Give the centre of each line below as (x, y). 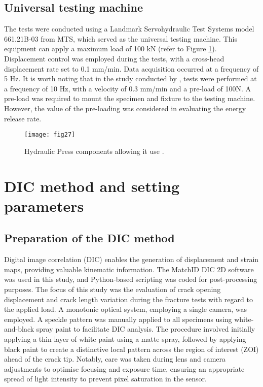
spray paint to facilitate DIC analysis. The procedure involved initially (146, 329)
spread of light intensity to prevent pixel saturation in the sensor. (105, 379)
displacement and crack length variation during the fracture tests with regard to (128, 299)
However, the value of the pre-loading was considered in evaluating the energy (125, 108)
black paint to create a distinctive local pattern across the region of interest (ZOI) (131, 349)
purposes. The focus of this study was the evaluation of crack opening (112, 289)
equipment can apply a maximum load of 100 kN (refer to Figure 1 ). (110, 49)
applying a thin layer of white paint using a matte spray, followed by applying (125, 338)
